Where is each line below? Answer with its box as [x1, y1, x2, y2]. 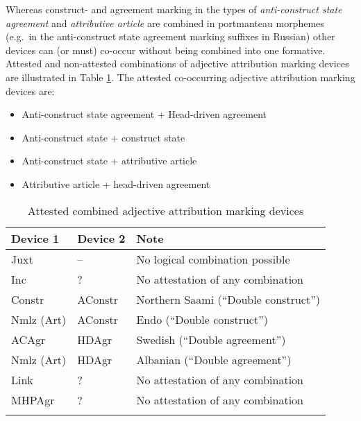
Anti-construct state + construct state [22, 130, 185, 144]
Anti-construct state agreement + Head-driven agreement [22, 107, 267, 121]
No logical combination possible [136, 250, 290, 267]
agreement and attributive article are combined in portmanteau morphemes [6, 15, 324, 30]
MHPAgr [11, 391, 55, 408]
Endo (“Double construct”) [136, 311, 268, 327]
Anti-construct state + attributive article [22, 153, 197, 168]
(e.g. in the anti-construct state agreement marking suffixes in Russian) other [6, 29, 335, 44]
